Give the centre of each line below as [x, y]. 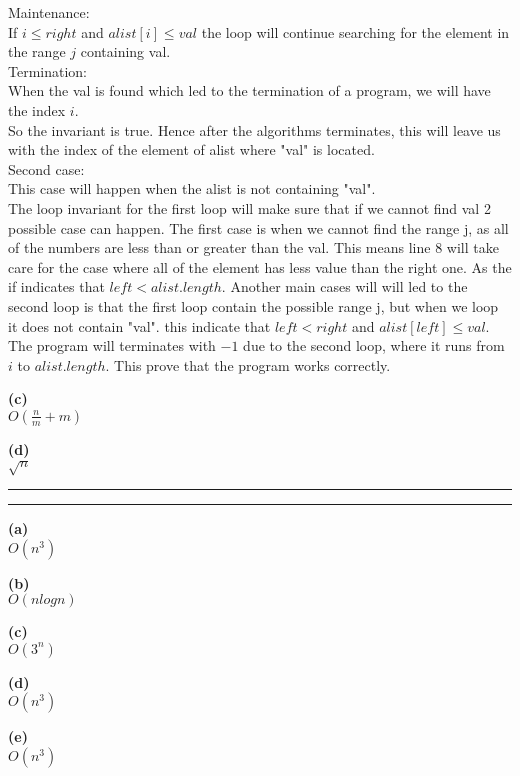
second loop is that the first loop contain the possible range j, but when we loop [253, 305]
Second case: [46, 168]
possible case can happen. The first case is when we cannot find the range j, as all [258, 227]
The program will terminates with [112, 345]
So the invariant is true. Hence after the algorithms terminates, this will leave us [254, 129]
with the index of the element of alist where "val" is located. [191, 149]
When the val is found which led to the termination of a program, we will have [249, 90]
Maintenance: [49, 12]
